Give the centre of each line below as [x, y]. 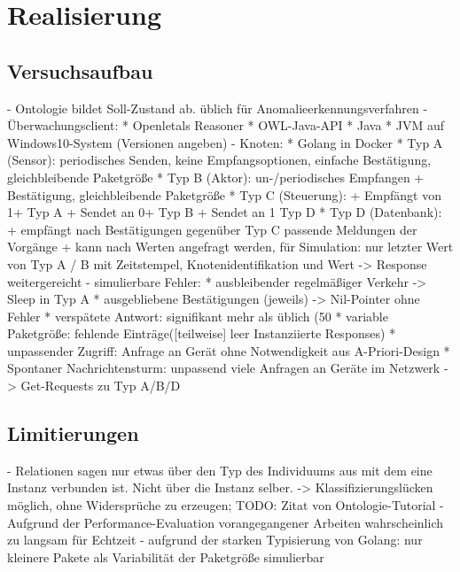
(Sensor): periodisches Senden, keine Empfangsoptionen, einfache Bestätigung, [219, 160]
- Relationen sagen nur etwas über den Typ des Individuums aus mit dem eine [220, 470]
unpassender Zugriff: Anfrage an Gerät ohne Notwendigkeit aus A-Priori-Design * [229, 350]
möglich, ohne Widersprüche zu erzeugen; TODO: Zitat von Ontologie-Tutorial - [226, 505]
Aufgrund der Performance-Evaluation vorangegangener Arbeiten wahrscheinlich [225, 522]
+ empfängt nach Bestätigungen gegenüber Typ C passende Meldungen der [212, 229]
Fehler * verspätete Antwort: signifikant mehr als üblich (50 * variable [198, 316]
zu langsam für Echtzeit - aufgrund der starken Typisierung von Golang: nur [215, 540]
